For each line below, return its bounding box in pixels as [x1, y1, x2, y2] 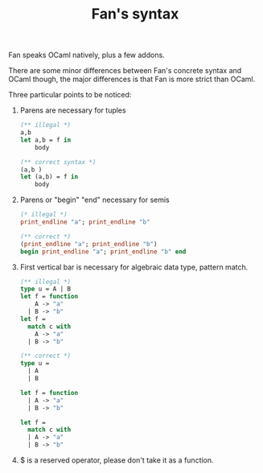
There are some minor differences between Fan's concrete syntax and [8, 66, 242, 76]
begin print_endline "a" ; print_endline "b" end [19, 247, 187, 256]
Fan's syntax [91, 5, 179, 23]
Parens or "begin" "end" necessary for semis [19, 195, 171, 205]
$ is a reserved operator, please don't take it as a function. [19, 455, 215, 465]
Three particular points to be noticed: [8, 90, 132, 100]
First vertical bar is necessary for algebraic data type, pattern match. [19, 262, 249, 272]
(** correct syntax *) [19, 158, 97, 166]
